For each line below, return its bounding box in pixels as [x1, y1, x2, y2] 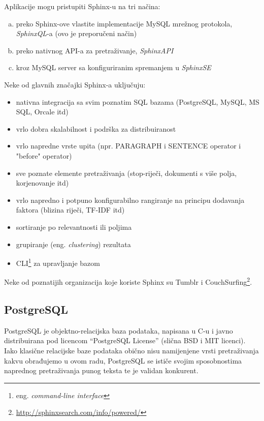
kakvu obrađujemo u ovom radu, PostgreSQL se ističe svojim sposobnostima [4, 355, 242, 366]
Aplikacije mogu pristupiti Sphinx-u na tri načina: [4, 1, 160, 11]
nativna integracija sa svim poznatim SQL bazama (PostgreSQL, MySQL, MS [16, 96, 259, 107]
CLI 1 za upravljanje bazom [16, 256, 100, 268]
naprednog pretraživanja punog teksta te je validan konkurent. [4, 365, 199, 376]
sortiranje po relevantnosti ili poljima [16, 221, 132, 232]
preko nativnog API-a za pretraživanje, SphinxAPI [16, 45, 174, 55]
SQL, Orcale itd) [16, 106, 69, 117]
